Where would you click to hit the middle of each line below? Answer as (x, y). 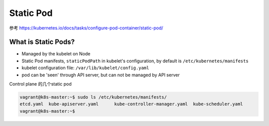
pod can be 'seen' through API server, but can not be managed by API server (101, 75)
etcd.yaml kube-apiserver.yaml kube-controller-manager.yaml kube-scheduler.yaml (132, 104)
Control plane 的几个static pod (40, 84)
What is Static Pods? (42, 42)
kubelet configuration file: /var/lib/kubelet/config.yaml (85, 68)
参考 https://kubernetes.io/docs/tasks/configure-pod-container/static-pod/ (86, 28)
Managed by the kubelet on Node (56, 54)
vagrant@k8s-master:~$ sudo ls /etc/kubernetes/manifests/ (93, 97)
